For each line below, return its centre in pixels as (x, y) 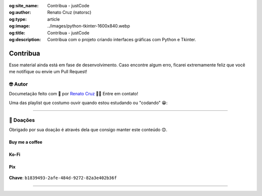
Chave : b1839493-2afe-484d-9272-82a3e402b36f (63, 178)
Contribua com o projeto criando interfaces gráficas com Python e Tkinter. (122, 39)
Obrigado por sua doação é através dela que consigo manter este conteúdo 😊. (88, 129)
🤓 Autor (18, 84)
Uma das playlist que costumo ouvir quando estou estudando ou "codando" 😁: (88, 103)
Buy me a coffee (26, 142)
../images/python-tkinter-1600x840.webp (89, 26)
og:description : (25, 39)
